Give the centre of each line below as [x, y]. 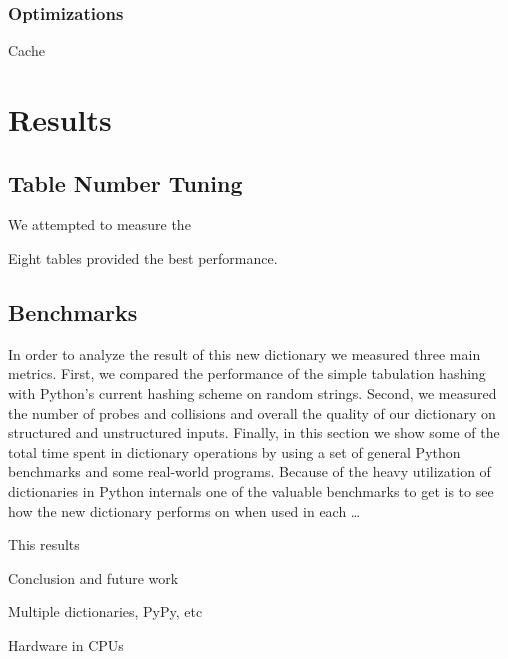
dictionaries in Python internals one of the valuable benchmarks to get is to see [251, 490]
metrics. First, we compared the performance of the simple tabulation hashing [247, 373]
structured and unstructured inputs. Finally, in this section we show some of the [254, 432]
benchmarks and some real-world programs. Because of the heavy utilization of [249, 471]
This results [44, 544]
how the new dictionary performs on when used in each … [184, 510]
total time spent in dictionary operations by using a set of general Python [234, 451]
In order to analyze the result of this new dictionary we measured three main [244, 353]
